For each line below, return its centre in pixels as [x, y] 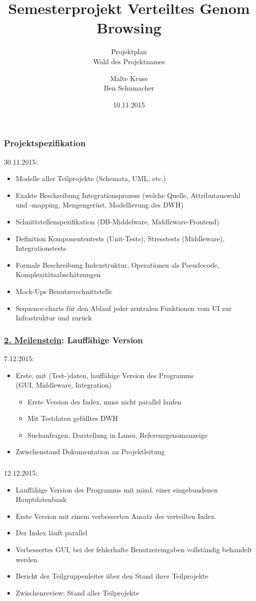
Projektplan [129, 51]
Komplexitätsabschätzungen [58, 274]
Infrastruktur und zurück [54, 318]
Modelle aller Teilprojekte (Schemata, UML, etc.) [91, 178]
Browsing [129, 28]
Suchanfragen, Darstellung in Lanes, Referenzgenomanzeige [118, 435]
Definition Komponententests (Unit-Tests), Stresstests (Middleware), [120, 238]
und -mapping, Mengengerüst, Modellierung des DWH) [99, 205]
